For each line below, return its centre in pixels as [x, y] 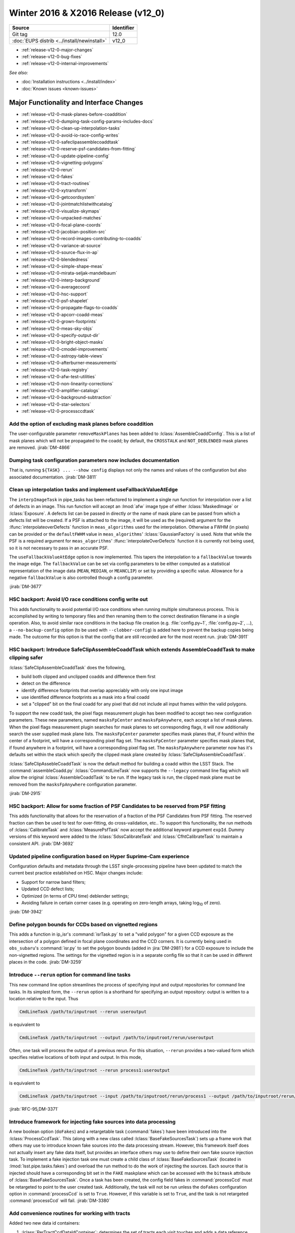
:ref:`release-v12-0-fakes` [47, 176]
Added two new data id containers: [44, 1223]
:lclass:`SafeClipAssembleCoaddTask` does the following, [67, 667]
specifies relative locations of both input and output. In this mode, [76, 1057]
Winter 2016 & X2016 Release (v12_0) [87, 13]
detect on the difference [46, 684]
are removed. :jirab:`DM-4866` [40, 448]
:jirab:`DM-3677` [26, 586]
